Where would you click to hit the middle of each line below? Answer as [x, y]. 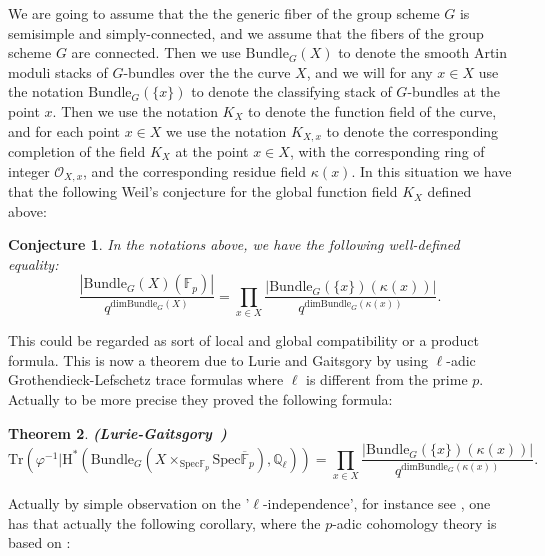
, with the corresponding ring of [387, 151]
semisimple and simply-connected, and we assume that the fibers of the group [246, 32]
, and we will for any [369, 71]
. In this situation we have [431, 170]
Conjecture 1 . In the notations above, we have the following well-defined [234, 244]
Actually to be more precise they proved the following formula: [200, 398]
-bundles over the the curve [207, 71]
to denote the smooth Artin [423, 52]
